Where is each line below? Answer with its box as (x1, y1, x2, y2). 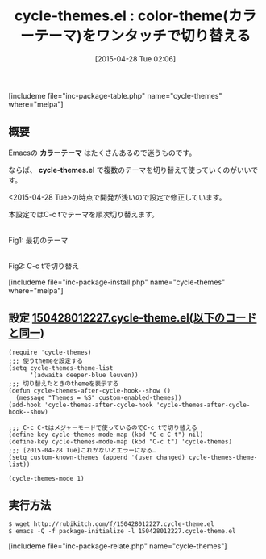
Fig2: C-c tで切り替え (8, 261, 79, 271)
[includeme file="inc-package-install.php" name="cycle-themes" (8, 277, 226, 287)
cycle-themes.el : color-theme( (15, 6, 228, 25)
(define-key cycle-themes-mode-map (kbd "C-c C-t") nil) (8, 431, 204, 439)
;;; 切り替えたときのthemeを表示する (8, 380, 119, 388)
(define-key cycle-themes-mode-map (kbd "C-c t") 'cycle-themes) (8, 437, 232, 446)
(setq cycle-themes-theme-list (8, 364, 114, 372)
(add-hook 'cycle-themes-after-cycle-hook (8, 401, 153, 409)
